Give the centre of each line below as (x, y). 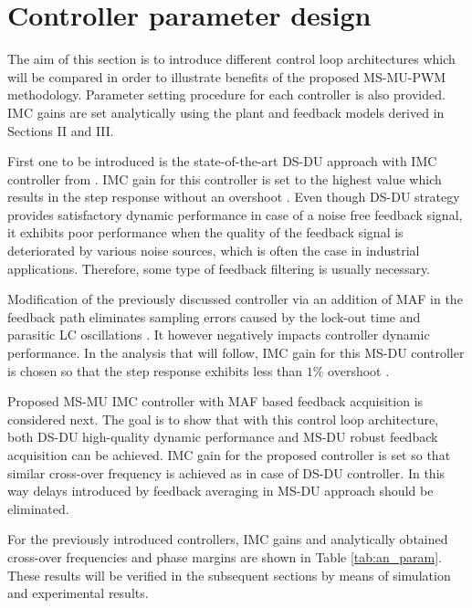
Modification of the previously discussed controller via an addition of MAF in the (235, 299)
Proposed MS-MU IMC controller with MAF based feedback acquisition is (215, 401)
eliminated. (38, 508)
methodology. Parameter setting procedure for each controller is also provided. (226, 94)
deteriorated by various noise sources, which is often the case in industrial (214, 251)
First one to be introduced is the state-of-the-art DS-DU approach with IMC (222, 161)
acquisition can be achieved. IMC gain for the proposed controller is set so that (229, 455)
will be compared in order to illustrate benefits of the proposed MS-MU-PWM (227, 76)
